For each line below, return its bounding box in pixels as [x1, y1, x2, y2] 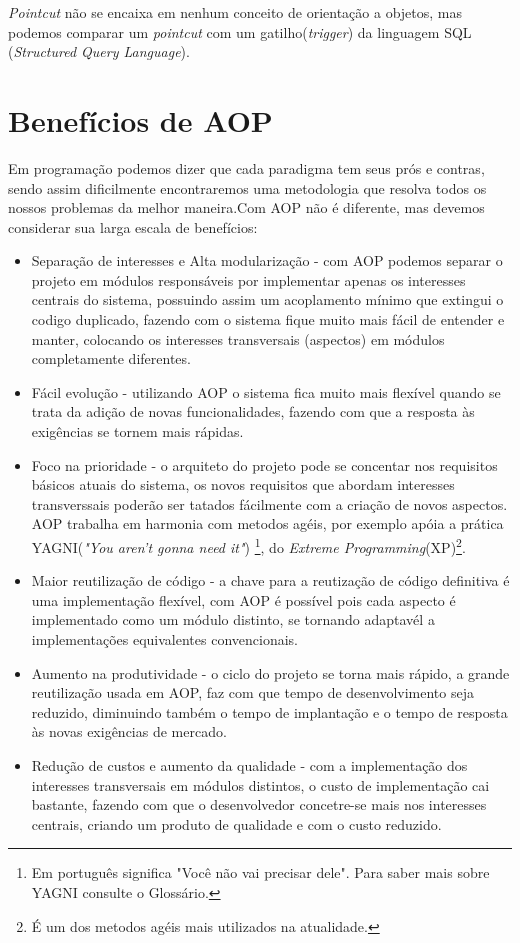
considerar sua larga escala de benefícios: [8, 216, 258, 237]
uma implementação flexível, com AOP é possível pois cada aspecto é [31, 589, 456, 610]
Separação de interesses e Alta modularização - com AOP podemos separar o [31, 250, 503, 271]
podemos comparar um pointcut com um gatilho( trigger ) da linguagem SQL [8, 21, 472, 42]
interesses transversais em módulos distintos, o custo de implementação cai [31, 774, 490, 795]
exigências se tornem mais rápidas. [31, 421, 244, 442]
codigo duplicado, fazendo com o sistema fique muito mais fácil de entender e [31, 309, 505, 330]
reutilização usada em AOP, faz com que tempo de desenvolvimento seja [31, 682, 474, 703]
